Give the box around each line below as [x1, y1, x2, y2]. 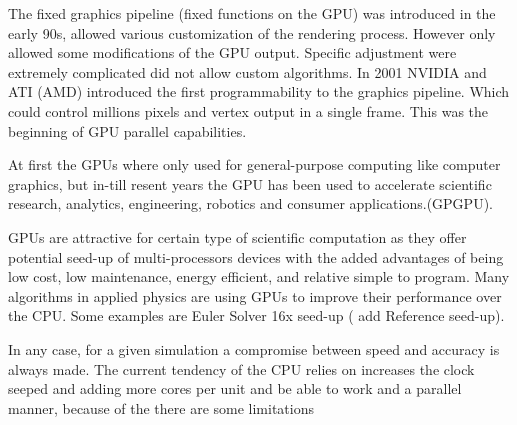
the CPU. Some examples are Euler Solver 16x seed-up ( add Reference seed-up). [8, 305, 505, 326]
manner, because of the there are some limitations [8, 397, 314, 418]
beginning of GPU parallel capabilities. [8, 120, 247, 141]
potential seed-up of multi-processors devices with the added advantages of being [8, 246, 504, 267]
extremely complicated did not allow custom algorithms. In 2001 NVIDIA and [8, 61, 487, 82]
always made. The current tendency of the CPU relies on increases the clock [8, 358, 475, 379]
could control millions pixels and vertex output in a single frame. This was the [8, 100, 489, 121]
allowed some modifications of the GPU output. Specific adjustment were [8, 42, 457, 63]
